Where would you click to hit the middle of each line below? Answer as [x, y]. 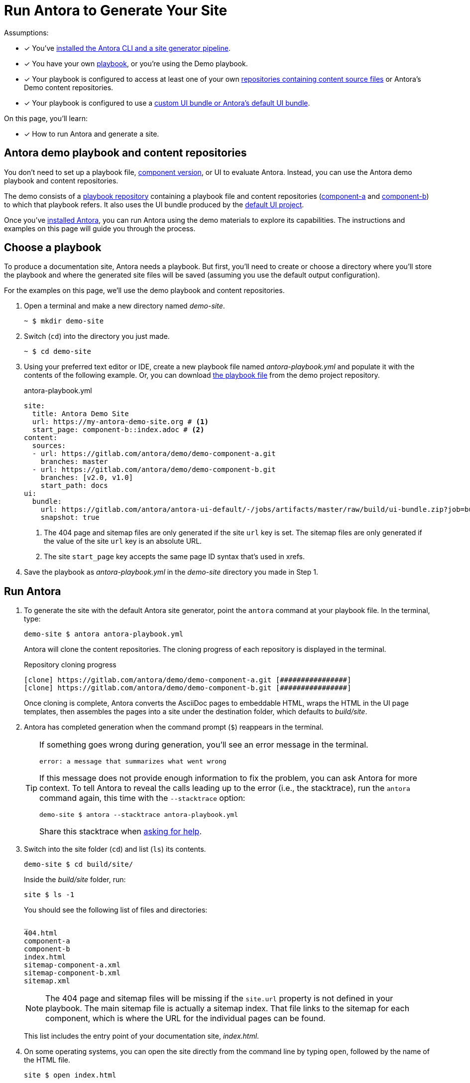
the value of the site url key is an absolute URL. [123, 541]
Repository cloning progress [70, 665]
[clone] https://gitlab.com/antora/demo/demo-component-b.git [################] [188, 688]
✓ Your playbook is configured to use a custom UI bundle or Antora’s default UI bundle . [167, 103]
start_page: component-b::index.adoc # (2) [118, 430]
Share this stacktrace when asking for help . [121, 832]
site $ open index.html [70, 1075]
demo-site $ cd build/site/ [79, 864]
